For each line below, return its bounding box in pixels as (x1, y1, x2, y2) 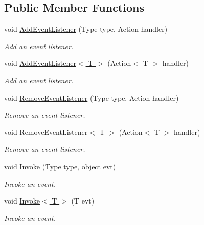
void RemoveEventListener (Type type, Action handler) (4, 92, 179, 103)
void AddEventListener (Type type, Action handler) (4, 24, 168, 34)
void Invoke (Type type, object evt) (4, 161, 116, 171)
